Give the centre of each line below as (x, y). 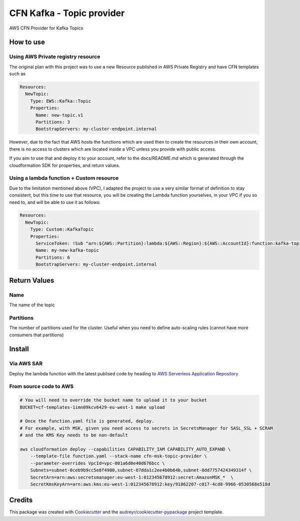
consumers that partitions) (36, 335)
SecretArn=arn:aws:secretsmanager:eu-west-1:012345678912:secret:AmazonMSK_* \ (132, 477)
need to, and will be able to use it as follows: (55, 202)
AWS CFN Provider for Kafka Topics (46, 28)
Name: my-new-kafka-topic (67, 250)
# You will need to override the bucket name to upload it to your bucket (113, 400)
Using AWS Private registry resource (55, 57)
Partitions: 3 (53, 122)
